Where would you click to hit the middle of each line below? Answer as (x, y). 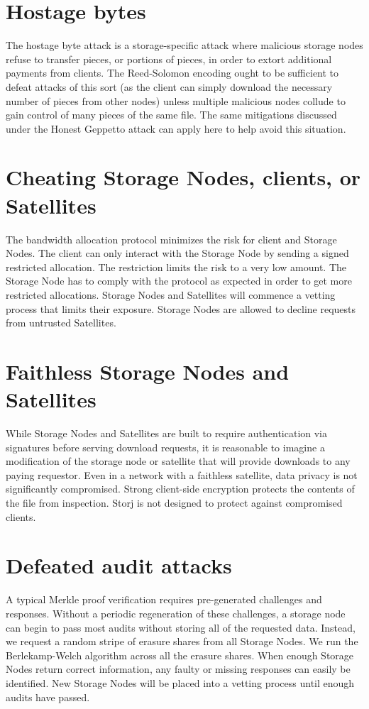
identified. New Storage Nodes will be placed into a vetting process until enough (180, 682)
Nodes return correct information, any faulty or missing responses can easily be (178, 669)
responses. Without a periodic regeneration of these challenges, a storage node (176, 613)
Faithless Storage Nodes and (148, 371)
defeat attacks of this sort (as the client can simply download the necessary (169, 86)
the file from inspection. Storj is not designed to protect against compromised (174, 503)
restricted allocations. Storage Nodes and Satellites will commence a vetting (171, 294)
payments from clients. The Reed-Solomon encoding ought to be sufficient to (172, 73)
